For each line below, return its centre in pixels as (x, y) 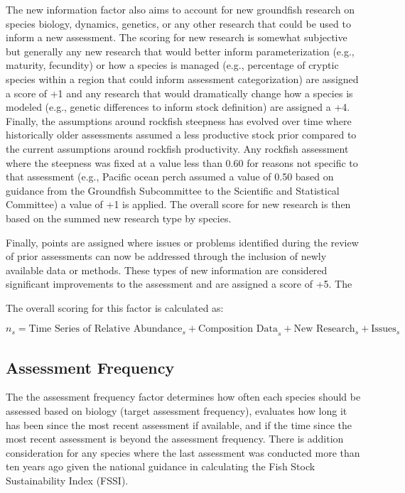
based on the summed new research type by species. (119, 218)
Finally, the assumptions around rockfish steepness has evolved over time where (179, 120)
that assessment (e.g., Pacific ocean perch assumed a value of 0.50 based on (170, 177)
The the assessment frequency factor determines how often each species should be (183, 397)
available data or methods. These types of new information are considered (167, 270)
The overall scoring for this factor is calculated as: (115, 307)
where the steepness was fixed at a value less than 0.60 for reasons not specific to (182, 162)
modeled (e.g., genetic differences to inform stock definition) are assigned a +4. (178, 107)
